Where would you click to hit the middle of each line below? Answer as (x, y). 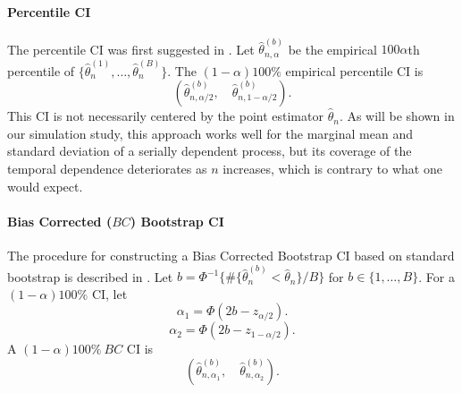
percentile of (41, 70)
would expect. (45, 186)
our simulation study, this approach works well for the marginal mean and (210, 133)
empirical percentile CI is (354, 70)
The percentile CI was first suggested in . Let (131, 49)
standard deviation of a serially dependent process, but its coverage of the (210, 151)
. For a (437, 276)
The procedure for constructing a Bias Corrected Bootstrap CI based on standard (231, 255)
